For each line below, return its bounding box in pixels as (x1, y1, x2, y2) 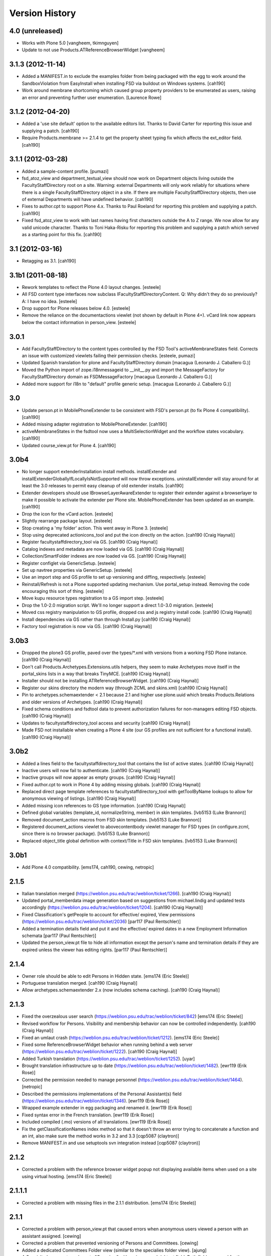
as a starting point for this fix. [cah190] (22, 232, 102, 238)
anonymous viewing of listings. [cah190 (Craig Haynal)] (22, 795, 137, 801)
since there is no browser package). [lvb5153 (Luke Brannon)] (22, 830, 150, 836)
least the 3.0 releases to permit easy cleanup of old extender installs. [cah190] (22, 483, 184, 489)
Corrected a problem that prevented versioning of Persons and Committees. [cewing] (22, 1240, 198, 1246)
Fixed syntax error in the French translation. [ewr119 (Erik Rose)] (22, 1112, 155, 1118)
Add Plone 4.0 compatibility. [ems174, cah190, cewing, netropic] (22, 864, 154, 870)
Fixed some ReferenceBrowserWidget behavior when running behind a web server (22, 1041, 193, 1048)
